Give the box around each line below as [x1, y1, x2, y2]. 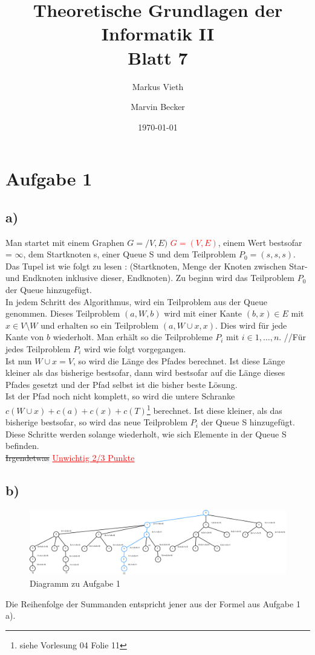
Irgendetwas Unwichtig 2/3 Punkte [5, 451, 135, 464]
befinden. [5, 439, 39, 452]
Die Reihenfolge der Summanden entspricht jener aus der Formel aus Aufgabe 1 [5, 597, 300, 610]
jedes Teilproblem [5, 343, 71, 355]
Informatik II [101, 21, 215, 46]
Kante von [5, 331, 44, 343]
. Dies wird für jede [215, 318, 287, 331]
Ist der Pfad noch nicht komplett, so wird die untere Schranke [5, 390, 235, 402]
